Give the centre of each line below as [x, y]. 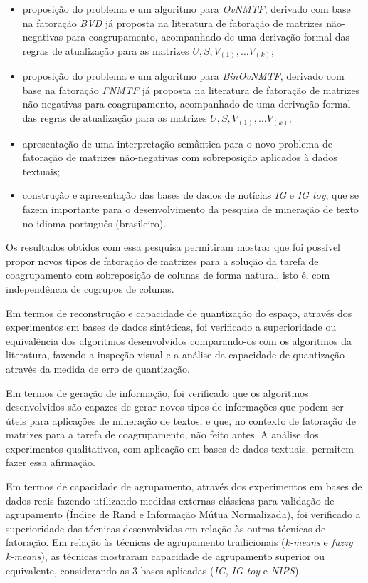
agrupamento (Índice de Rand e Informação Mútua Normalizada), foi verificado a [183, 514]
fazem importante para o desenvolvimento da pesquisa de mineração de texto [190, 208]
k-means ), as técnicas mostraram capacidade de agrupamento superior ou [165, 556]
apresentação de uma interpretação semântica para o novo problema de [177, 143]
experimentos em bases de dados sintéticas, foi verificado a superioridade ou [171, 327]
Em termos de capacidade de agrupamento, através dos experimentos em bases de [184, 486]
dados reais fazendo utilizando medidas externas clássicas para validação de [170, 500]
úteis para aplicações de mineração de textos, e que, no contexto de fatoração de [181, 420]
